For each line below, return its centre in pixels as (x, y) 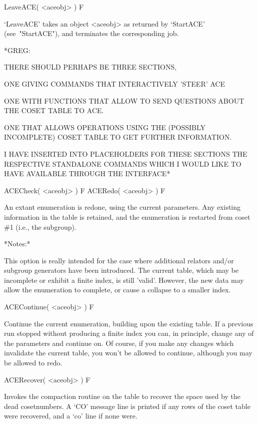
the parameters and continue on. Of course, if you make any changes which (119, 343)
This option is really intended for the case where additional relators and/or (119, 260)
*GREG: (17, 50)
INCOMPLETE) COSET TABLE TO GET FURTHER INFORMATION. (118, 137)
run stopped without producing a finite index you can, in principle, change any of (129, 333)
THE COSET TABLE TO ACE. (54, 110)
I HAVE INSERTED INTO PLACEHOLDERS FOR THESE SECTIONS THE (126, 153)
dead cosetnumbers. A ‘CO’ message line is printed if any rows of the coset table (127, 406)
